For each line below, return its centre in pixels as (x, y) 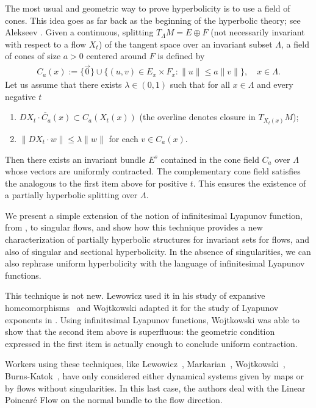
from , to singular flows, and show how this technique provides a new (134, 227)
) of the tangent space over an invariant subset (185, 44)
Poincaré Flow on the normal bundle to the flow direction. (114, 400)
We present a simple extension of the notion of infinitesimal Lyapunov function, (154, 215)
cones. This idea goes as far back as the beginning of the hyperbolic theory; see (153, 20)
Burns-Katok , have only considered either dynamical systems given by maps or (155, 376)
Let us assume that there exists (63, 84)
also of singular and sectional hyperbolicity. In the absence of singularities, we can (158, 251)
